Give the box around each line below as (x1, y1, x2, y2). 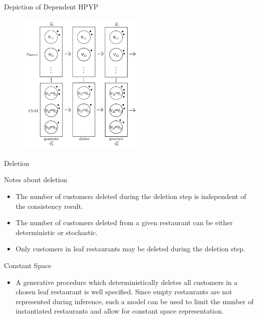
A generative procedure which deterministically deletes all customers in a (15, 277, 238, 287)
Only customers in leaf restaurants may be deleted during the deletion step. (15, 243, 246, 254)
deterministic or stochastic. (15, 227, 98, 237)
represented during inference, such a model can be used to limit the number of (15, 296, 254, 306)
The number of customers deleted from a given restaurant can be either (15, 217, 233, 228)
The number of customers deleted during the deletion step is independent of (15, 191, 246, 201)
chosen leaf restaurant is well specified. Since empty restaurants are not (15, 286, 232, 297)
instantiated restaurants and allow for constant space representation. (15, 306, 224, 316)
